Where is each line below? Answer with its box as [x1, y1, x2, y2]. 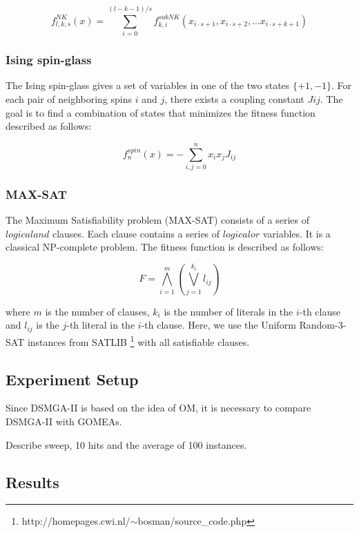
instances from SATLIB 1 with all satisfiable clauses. [27, 332, 250, 349]
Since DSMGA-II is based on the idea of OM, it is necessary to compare [6, 400, 311, 415]
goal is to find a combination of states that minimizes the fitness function [6, 105, 316, 119]
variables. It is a [262, 226, 331, 240]
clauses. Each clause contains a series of [52, 226, 220, 240]
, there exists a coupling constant [164, 92, 304, 106]
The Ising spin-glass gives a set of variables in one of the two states [6, 78, 290, 93]
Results [6, 471, 59, 492]
